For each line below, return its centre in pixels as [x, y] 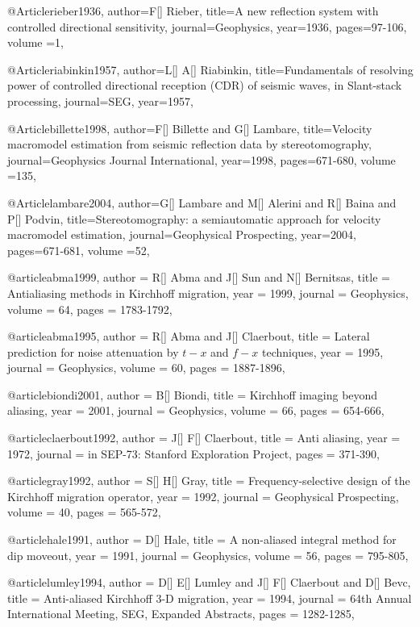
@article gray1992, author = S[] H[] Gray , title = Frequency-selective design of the [209, 481]
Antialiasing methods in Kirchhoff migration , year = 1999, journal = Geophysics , [208, 293]
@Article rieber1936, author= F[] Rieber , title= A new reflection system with [193, 10]
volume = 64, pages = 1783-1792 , [90, 309]
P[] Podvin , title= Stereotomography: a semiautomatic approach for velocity [194, 218]
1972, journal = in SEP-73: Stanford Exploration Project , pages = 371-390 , [193, 453]
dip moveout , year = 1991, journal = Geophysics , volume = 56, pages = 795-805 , [208, 555]
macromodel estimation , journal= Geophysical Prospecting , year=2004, [182, 234]
